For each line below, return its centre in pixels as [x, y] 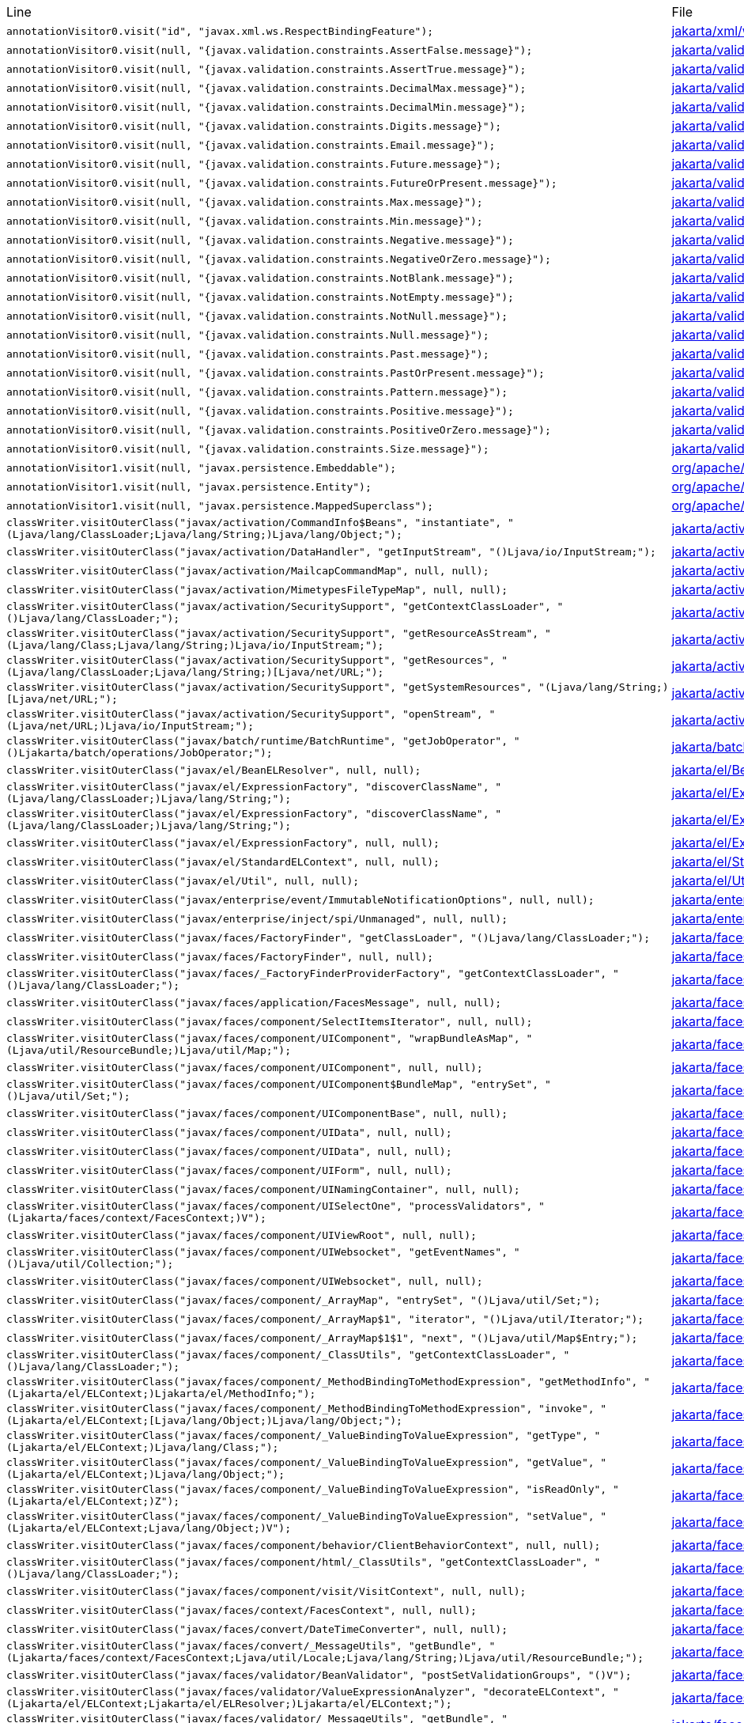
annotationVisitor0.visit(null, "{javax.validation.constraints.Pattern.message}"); [257, 392]
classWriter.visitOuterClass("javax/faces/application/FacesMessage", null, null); [254, 1002]
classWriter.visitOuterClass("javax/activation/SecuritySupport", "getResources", [251, 660]
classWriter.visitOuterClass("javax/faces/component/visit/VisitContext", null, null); [266, 1591]
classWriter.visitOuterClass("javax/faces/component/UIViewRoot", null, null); [242, 1235]
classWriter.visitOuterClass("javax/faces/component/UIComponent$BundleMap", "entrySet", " [279, 1084]
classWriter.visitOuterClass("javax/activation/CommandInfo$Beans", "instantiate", [254, 523]
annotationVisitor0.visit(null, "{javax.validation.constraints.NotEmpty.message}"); [260, 297]
